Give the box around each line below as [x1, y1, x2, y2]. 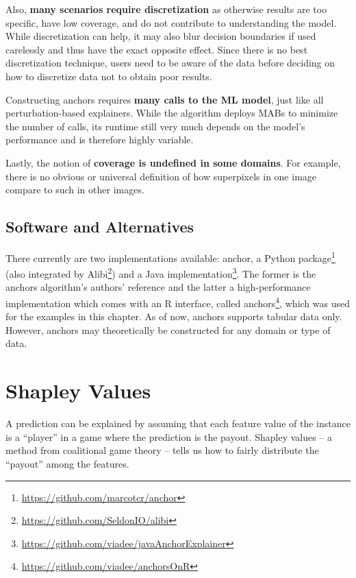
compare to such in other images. [5, 182, 144, 197]
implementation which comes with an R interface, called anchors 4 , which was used [5, 294, 350, 310]
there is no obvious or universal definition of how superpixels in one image [5, 169, 317, 183]
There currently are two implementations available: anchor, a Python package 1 [5, 248, 335, 265]
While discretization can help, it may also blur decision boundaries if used [5, 29, 316, 43]
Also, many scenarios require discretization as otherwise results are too [5, 2, 327, 16]
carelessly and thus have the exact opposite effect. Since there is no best [5, 42, 308, 56]
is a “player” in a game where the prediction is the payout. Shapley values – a [5, 429, 333, 444]
